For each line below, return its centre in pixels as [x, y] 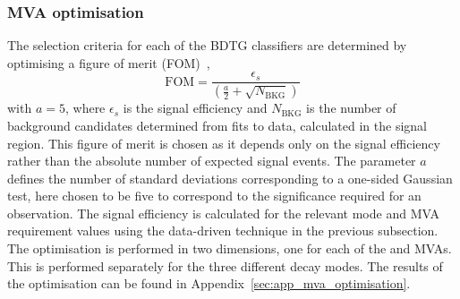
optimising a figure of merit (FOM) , [109, 62]
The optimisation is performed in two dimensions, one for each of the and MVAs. [230, 248]
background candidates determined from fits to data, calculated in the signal [217, 125]
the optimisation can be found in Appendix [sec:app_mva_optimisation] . [209, 283]
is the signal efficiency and [195, 108]
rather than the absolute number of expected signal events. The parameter [212, 161]
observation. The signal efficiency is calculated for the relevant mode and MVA [223, 213]
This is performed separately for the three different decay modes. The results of [225, 265]
